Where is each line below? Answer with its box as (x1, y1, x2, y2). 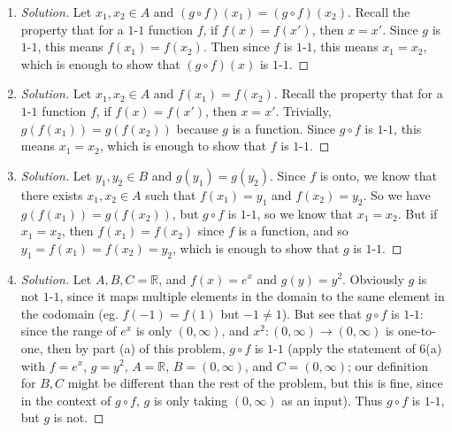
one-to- (397, 321, 436, 340)
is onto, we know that (319, 166, 437, 184)
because (176, 119, 218, 137)
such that (145, 185, 196, 204)
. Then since (203, 37, 270, 56)
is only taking (153, 390, 228, 409)
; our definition (348, 356, 429, 374)
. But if (397, 204, 438, 222)
